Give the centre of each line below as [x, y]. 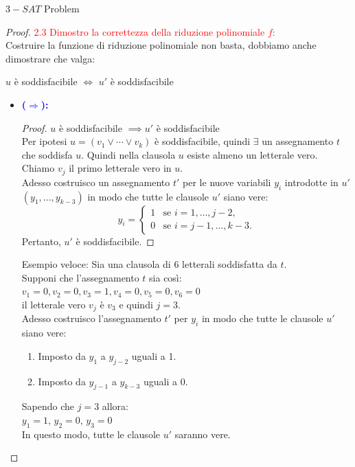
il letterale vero [54, 304]
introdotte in [311, 182]
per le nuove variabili [227, 182]
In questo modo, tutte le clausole [91, 434]
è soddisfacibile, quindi [203, 141]
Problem [62, 8]
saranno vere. [203, 434]
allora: [115, 406]
